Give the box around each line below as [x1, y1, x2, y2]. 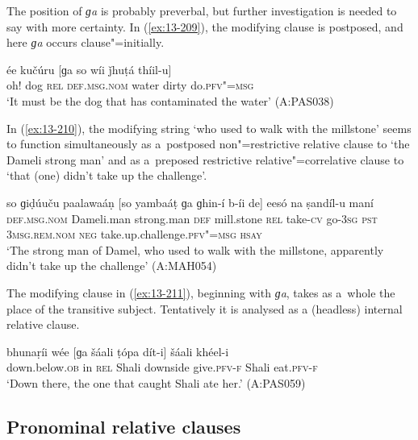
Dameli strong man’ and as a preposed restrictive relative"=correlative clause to [6, 151, 404, 168]
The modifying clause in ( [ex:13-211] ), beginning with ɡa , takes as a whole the [6, 284, 395, 301]
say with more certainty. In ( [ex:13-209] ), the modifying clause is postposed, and [6, 18, 403, 35]
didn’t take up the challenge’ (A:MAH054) [6, 257, 217, 274]
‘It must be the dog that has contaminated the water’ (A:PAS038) [6, 92, 334, 109]
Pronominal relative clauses [6, 413, 241, 438]
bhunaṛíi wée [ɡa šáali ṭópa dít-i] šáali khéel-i [6, 342, 229, 359]
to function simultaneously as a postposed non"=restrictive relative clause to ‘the [6, 135, 410, 152]
